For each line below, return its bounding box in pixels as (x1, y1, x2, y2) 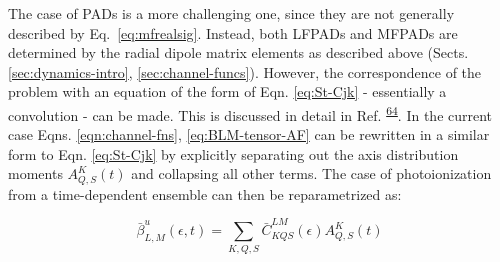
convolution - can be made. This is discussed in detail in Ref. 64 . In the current (8, 101, 493, 125)
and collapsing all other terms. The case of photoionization (131, 163, 492, 184)
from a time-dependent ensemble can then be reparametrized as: (8, 183, 402, 204)
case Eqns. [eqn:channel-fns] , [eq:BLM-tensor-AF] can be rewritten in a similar (8, 124, 490, 145)
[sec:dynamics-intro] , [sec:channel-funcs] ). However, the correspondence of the (8, 61, 482, 82)
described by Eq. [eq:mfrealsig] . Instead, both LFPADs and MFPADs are (8, 22, 458, 43)
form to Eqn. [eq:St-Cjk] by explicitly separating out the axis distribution (8, 143, 459, 164)
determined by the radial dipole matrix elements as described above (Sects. (8, 42, 469, 63)
